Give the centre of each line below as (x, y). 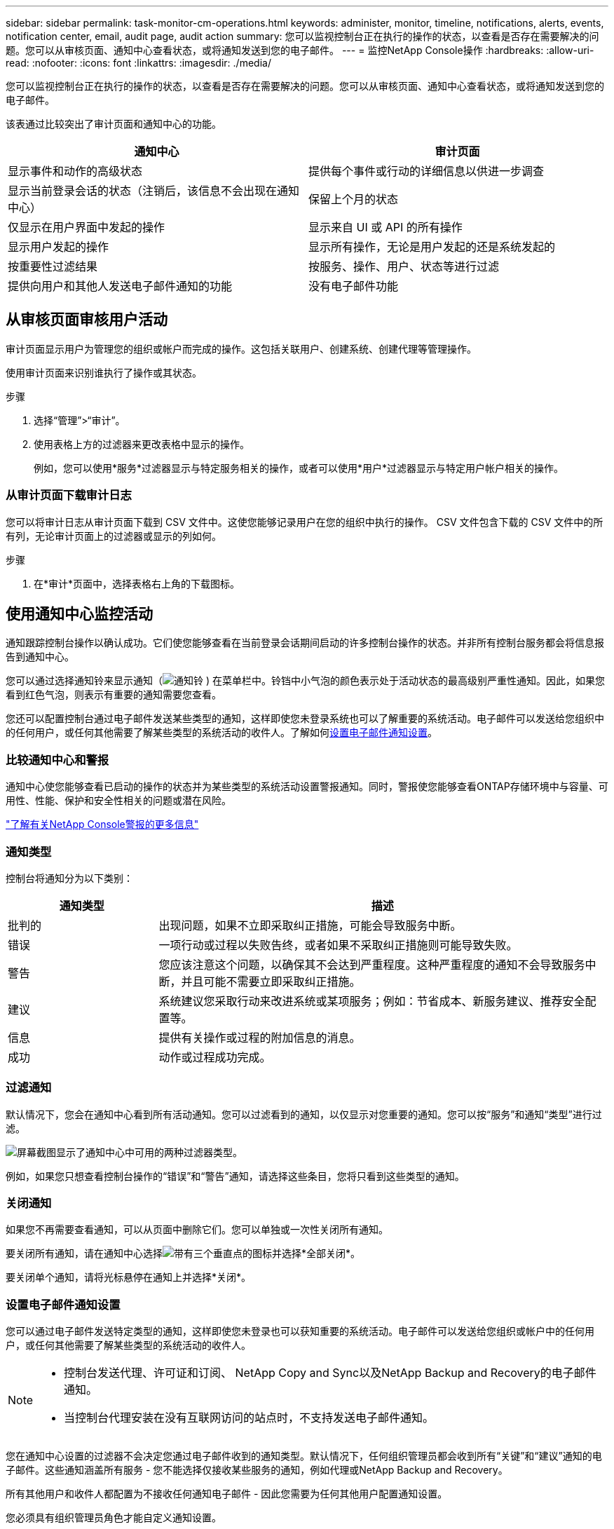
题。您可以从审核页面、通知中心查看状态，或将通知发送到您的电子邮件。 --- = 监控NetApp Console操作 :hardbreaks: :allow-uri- (300, 50)
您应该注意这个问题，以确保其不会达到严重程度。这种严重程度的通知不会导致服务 (372, 964)
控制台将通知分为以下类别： (69, 878)
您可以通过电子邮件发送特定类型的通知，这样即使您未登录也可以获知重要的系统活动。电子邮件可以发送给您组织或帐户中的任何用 (300, 1331)
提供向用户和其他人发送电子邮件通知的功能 (120, 286)
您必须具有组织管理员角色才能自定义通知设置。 (114, 1518)
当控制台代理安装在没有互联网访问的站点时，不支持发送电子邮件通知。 (249, 1418)
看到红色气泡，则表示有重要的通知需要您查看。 (114, 695)
